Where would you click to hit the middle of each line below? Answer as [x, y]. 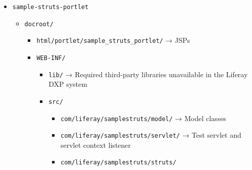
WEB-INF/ [51, 58]
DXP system [68, 84]
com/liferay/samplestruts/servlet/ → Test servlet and [151, 135]
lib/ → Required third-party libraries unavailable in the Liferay [148, 74]
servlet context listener [96, 145]
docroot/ [39, 24]
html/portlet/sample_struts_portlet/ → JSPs [113, 40]
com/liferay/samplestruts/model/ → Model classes [143, 118]
